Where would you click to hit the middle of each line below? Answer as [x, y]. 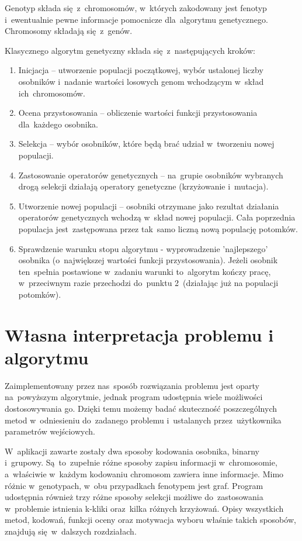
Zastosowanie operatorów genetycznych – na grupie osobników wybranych [151, 175]
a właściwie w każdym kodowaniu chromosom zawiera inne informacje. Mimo [144, 473]
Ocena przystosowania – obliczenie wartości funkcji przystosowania [138, 113]
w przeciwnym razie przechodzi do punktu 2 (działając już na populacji [148, 283]
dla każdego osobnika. [58, 124]
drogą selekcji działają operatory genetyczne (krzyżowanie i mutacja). [143, 186]
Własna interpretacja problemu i [139, 334]
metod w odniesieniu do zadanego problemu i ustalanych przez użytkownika [143, 420]
